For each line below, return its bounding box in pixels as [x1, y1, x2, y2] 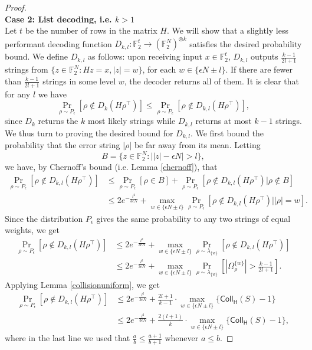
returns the [38, 115, 78, 127]
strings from [5, 63, 48, 76]
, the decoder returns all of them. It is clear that [124, 74, 300, 87]
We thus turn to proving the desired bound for [5, 126, 173, 139]
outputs [251, 50, 278, 63]
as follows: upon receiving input [88, 50, 202, 63]
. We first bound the [190, 126, 264, 139]
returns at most [195, 115, 252, 127]
